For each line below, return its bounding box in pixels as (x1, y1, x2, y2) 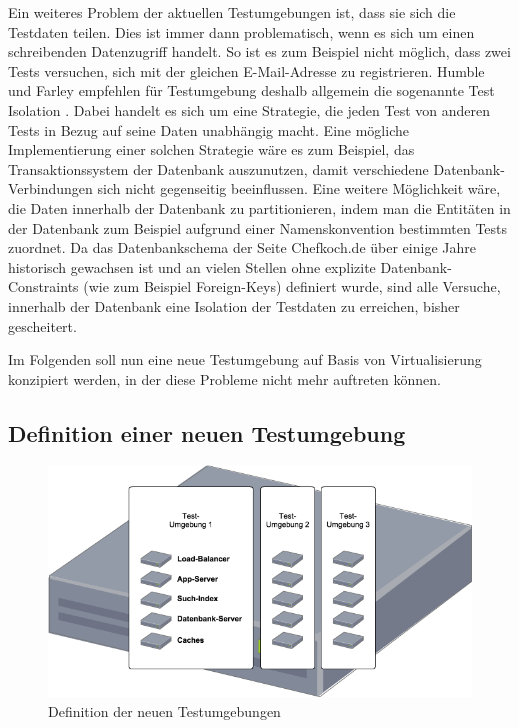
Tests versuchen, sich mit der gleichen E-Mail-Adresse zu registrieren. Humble (8, 60, 485, 81)
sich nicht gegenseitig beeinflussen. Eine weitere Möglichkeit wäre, (97, 178, 501, 199)
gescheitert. (8, 315, 77, 336)
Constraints (8, 276, 79, 297)
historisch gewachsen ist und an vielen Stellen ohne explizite (8, 256, 376, 277)
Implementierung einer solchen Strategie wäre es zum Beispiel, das (8, 139, 415, 160)
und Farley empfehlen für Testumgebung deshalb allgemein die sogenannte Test (8, 80, 495, 101)
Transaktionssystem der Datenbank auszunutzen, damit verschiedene (8, 158, 429, 179)
